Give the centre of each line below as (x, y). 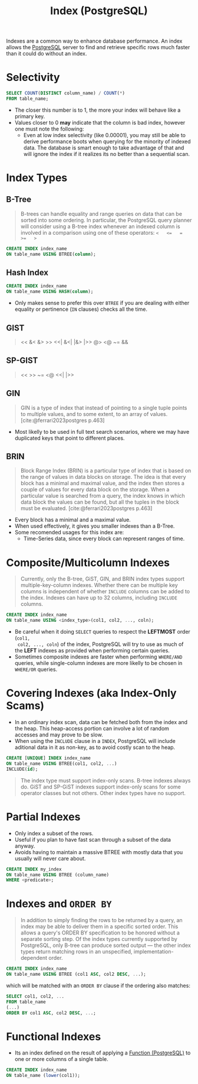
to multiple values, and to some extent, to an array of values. (94, 414)
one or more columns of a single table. (61, 1059)
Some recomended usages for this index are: (69, 533)
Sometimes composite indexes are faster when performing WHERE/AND (98, 657)
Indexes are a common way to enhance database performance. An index (94, 41)
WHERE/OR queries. (36, 670)
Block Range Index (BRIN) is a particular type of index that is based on (106, 470)
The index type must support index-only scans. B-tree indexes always (105, 780)
